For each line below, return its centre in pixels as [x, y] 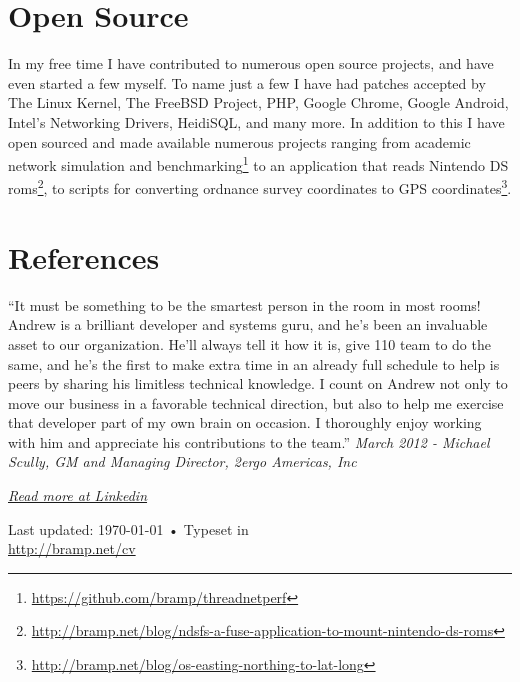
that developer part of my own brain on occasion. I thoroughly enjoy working [245, 422]
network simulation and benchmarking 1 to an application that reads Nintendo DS [258, 163]
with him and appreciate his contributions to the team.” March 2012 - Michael [249, 441]
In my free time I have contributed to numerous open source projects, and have [251, 63]
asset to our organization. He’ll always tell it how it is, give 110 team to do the [249, 343]
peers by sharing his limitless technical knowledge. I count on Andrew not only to [258, 383]
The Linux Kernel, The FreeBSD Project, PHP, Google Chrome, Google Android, [258, 102]
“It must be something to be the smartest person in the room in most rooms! [244, 304]
